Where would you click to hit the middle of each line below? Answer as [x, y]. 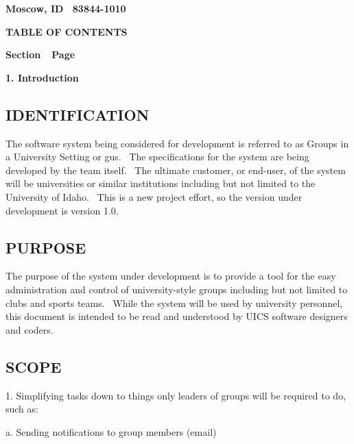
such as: [22, 409]
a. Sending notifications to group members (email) [111, 431]
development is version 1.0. [62, 210]
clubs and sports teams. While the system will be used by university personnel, [174, 303]
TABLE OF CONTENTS [67, 31]
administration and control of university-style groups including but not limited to [177, 289]
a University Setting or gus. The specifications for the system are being [157, 157]
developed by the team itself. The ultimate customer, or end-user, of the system [176, 170]
